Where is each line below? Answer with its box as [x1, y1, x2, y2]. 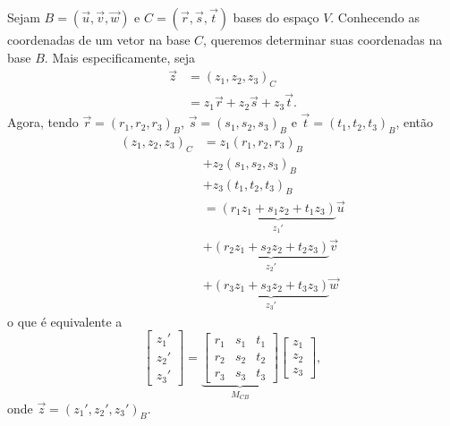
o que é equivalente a [7, 311, 123, 330]
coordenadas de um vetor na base [7, 30, 191, 48]
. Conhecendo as [330, 8, 420, 26]
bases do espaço [233, 8, 319, 26]
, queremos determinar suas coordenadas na [203, 30, 443, 48]
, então [395, 113, 434, 132]
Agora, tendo [7, 113, 79, 132]
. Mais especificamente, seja [44, 47, 196, 66]
